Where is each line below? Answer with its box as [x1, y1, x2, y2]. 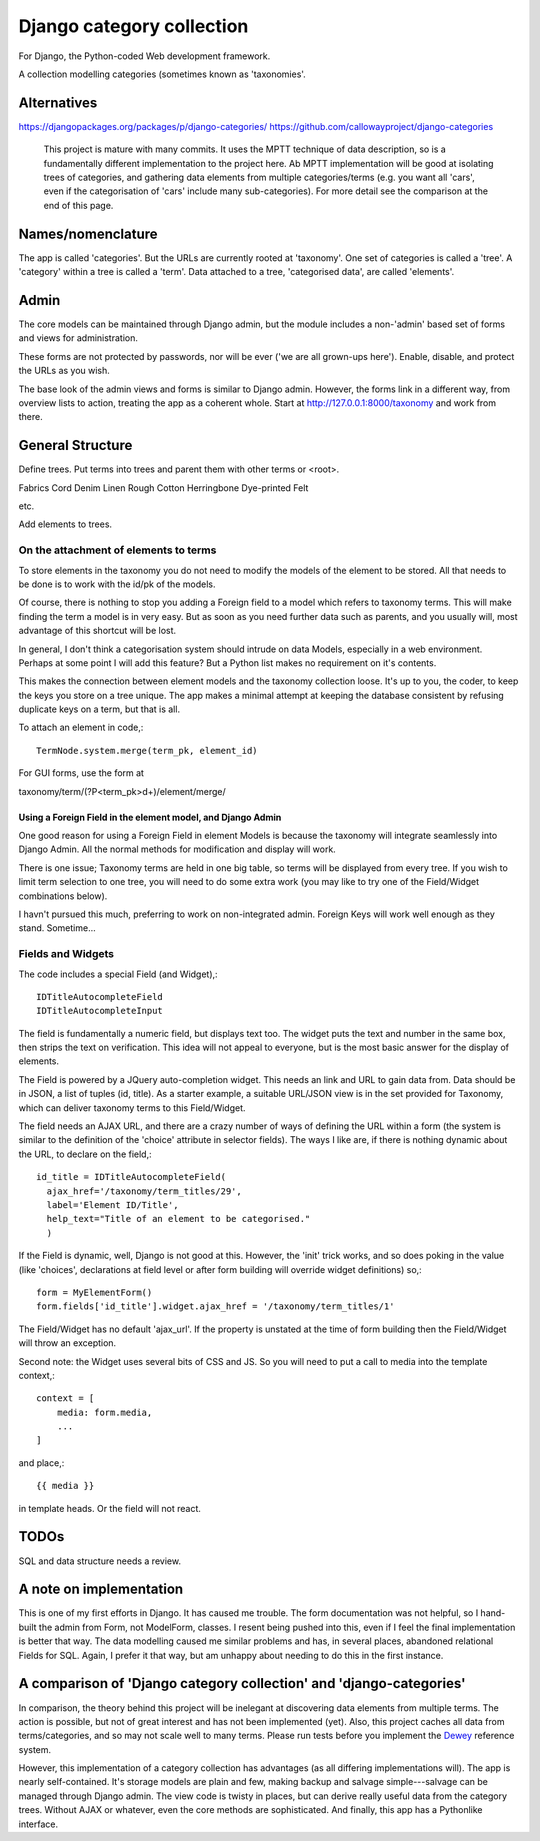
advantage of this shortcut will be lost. [18, 625, 177, 637]
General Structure [18, 437, 133, 454]
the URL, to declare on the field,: [18, 1148, 152, 1160]
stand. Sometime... [18, 922, 97, 934]
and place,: [18, 1456, 65, 1469]
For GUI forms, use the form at [18, 767, 145, 779]
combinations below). [18, 890, 108, 902]
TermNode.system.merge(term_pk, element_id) [36, 745, 259, 756]
